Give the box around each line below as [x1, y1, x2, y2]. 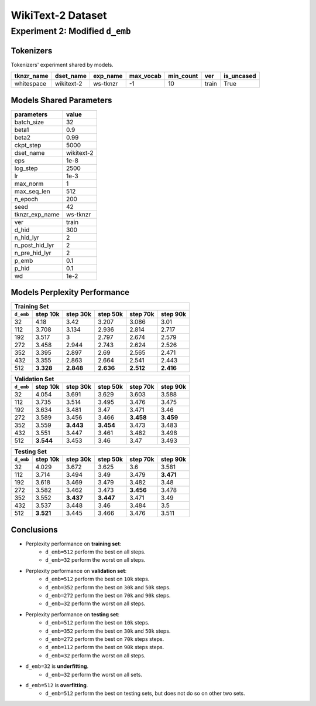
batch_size [14, 118, 44, 126]
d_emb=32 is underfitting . [25, 663, 89, 670]
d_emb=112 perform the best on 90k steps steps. [45, 644, 164, 651]
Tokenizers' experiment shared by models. [11, 61, 114, 68]
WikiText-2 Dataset [11, 9, 108, 22]
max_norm [14, 179, 44, 188]
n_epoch [14, 195, 38, 203]
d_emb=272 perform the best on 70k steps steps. [45, 635, 164, 642]
